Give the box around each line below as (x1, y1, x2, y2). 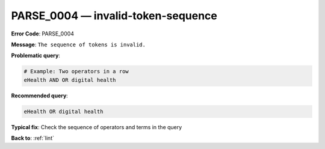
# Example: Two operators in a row (23, 68, 129, 75)
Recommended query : (11, 92, 69, 99)
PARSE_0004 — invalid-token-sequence (11, 9, 218, 22)
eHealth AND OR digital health (23, 76, 117, 84)
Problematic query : (11, 52, 60, 59)
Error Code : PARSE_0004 (11, 30, 75, 37)
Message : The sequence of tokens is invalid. (11, 41, 146, 48)
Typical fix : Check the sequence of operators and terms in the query (11, 123, 182, 130)
